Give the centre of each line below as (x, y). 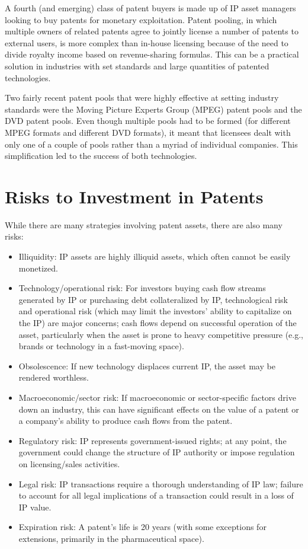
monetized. (38, 268)
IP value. (35, 507)
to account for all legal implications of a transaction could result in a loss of (156, 495)
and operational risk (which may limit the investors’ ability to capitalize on (155, 311)
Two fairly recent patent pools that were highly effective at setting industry (142, 98)
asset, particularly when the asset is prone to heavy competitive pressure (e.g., (161, 334)
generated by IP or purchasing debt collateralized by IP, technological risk (153, 299)
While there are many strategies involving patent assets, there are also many (144, 224)
